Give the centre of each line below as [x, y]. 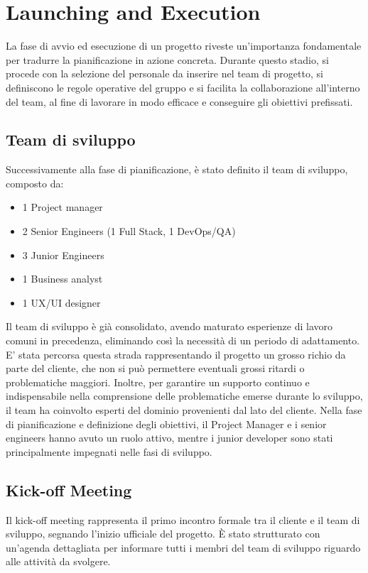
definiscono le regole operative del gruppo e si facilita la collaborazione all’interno [183, 87]
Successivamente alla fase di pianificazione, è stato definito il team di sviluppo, [177, 169]
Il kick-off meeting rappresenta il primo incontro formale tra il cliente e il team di [183, 519]
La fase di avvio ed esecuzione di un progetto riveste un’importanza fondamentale [184, 46]
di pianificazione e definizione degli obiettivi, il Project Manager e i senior [166, 424]
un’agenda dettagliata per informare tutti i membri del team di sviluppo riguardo [183, 547]
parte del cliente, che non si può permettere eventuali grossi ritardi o [155, 368]
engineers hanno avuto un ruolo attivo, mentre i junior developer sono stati [169, 438]
